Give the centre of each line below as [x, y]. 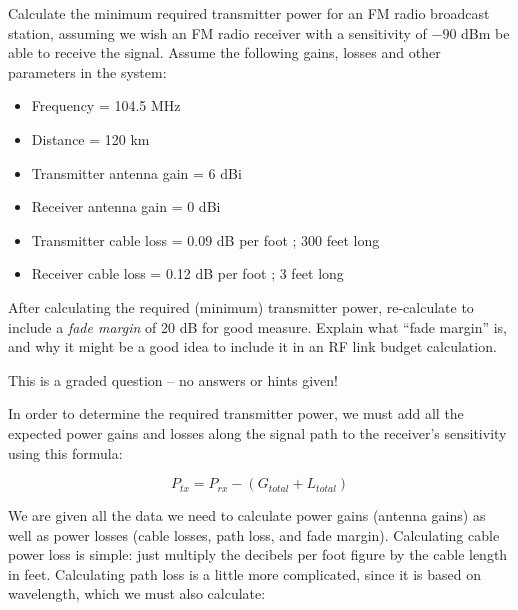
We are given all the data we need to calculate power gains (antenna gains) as [247, 515]
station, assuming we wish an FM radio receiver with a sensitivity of [217, 32]
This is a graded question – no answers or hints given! [173, 379]
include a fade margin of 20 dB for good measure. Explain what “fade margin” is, [257, 326]
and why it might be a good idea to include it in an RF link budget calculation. [252, 346]
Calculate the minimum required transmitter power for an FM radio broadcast [249, 13]
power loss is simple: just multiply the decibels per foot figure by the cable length [258, 554]
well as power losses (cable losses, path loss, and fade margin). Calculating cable [254, 534]
